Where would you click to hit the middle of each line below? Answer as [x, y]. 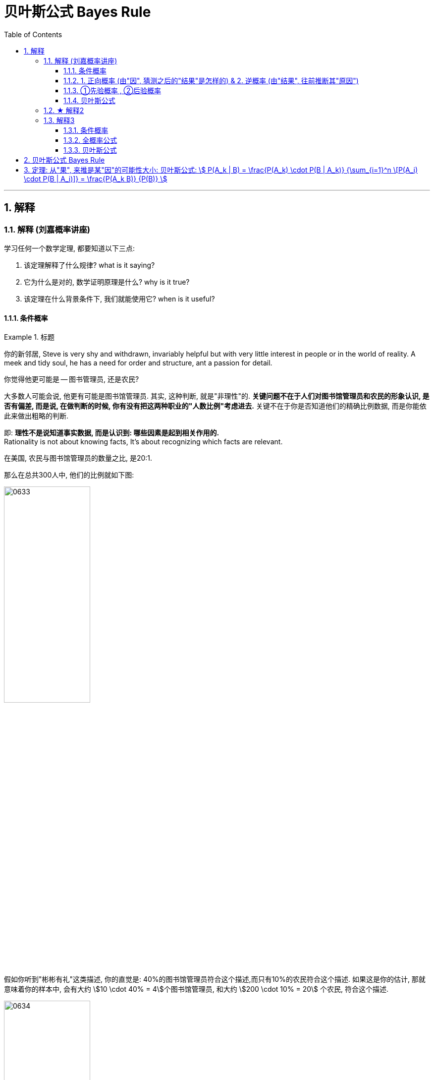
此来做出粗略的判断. [36, 416]
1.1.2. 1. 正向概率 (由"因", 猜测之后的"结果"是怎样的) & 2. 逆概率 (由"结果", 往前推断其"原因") [211, 80]
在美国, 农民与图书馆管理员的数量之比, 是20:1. [78, 458]
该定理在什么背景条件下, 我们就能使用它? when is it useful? [119, 299]
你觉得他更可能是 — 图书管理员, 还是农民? [72, 379]
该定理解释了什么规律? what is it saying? [89, 265]
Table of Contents [33, 34]
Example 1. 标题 [29, 337]
